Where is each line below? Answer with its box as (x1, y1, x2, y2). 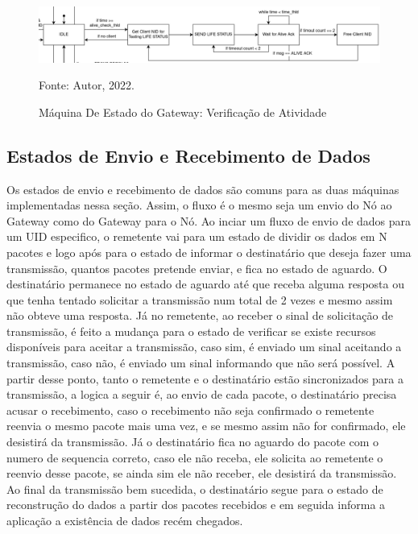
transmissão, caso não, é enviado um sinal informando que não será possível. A (6, 354, 395, 371)
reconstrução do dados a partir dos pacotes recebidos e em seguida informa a (6, 496, 386, 513)
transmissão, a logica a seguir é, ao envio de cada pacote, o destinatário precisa (6, 386, 397, 403)
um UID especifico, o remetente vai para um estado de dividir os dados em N (6, 228, 387, 245)
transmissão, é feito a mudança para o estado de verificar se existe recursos (6, 322, 376, 339)
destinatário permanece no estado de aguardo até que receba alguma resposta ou (6, 275, 404, 292)
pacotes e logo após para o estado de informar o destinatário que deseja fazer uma (6, 243, 412, 260)
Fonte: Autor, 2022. (39, 77, 135, 93)
